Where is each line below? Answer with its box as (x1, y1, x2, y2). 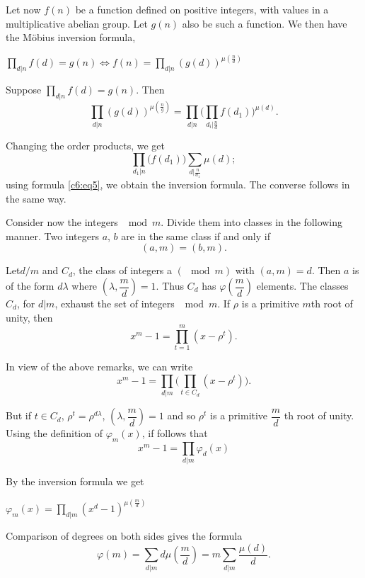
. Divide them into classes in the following (161, 215, 343, 229)
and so (167, 408, 196, 423)
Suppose (6, 82, 42, 97)
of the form (6, 278, 54, 293)
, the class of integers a (72, 263, 173, 278)
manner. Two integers (6, 228, 99, 243)
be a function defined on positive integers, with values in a (75, 2, 329, 16)
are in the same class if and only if (121, 228, 270, 243)
